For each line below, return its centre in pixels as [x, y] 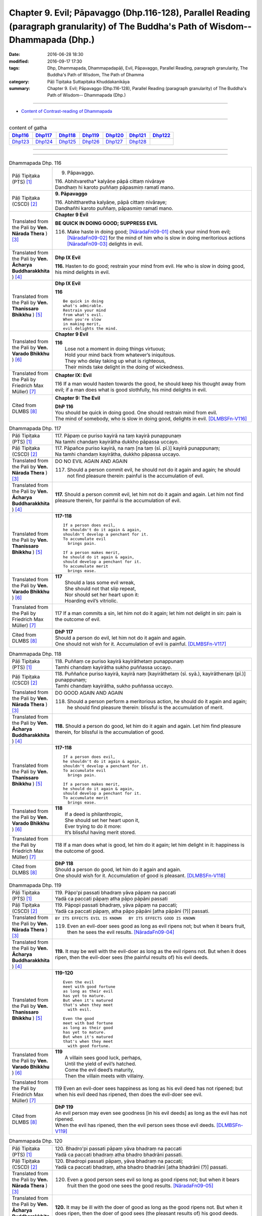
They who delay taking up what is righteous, [115, 361]
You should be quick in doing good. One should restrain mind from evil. [136, 412]
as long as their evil [88, 992]
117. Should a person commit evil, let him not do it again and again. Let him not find [149, 495]
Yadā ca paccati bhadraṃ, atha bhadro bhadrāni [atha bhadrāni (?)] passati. [141, 1167]
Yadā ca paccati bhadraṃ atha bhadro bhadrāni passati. [119, 1154]
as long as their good [88, 1028]
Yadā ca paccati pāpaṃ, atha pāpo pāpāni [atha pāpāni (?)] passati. [132, 911]
